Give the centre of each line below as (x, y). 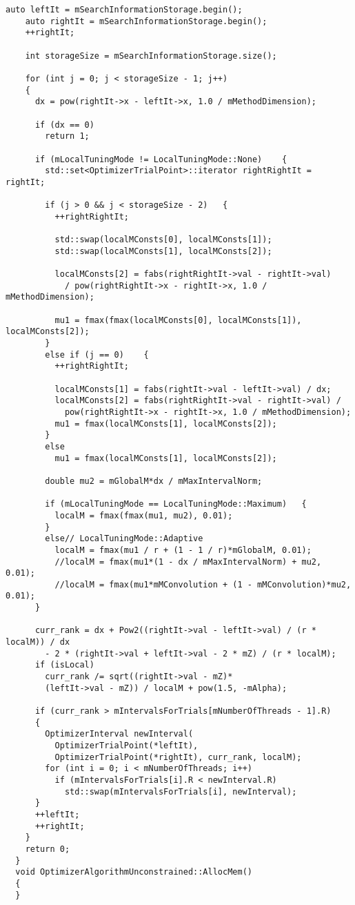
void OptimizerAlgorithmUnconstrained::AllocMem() (134, 872)
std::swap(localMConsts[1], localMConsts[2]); (163, 251)
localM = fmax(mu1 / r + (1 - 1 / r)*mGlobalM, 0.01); (183, 550)
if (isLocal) (64, 665)
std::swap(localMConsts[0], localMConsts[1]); (163, 240)
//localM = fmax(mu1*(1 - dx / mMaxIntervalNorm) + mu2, (188, 562)
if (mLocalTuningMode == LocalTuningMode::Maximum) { (176, 504)
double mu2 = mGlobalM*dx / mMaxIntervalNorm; (154, 481)
